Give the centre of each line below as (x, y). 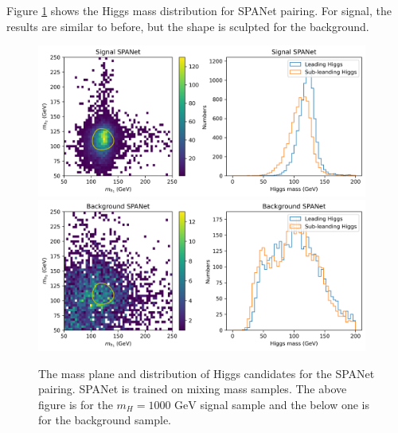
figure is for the (76, 404)
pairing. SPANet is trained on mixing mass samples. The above (193, 389)
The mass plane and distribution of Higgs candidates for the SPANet (207, 373)
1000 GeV (172, 406)
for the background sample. (105, 420)
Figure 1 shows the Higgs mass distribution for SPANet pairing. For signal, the (199, 10)
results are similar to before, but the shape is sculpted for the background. (188, 26)
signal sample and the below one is (285, 404)
